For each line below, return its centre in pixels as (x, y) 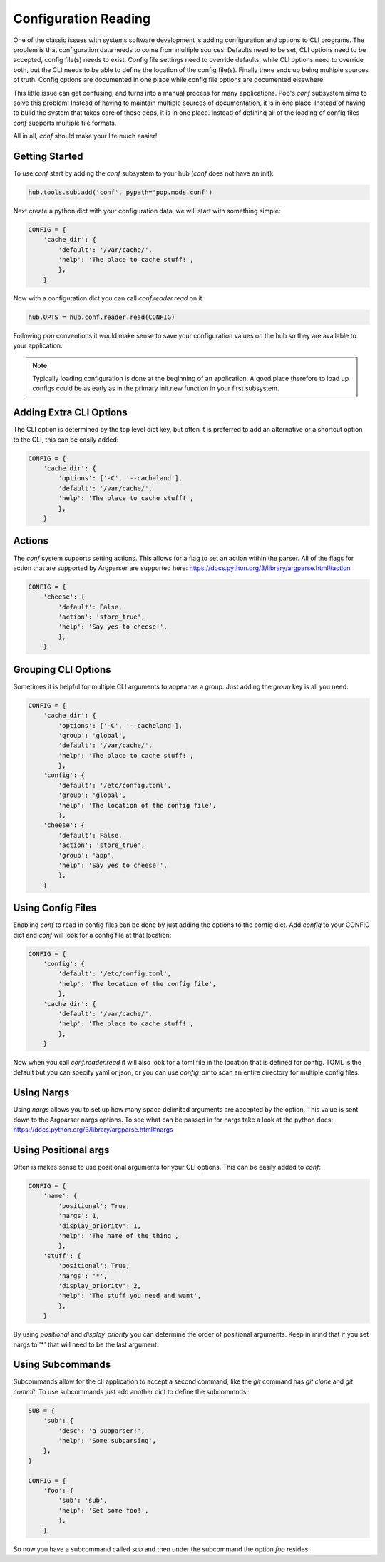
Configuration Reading (82, 19)
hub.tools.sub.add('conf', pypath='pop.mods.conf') (120, 192)
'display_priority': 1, (100, 1226)
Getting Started (48, 156)
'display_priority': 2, (100, 1285)
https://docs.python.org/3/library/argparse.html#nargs (93, 1130)
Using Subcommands (62, 1365)
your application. (38, 345)
